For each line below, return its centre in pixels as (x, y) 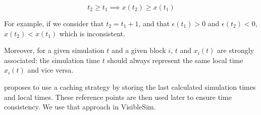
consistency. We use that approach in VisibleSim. (80, 107)
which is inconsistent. (92, 33)
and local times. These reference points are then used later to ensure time (118, 97)
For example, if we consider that (54, 23)
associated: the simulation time (52, 60)
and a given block (139, 50)
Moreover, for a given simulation (54, 50)
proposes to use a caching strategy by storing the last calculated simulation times (130, 87)
